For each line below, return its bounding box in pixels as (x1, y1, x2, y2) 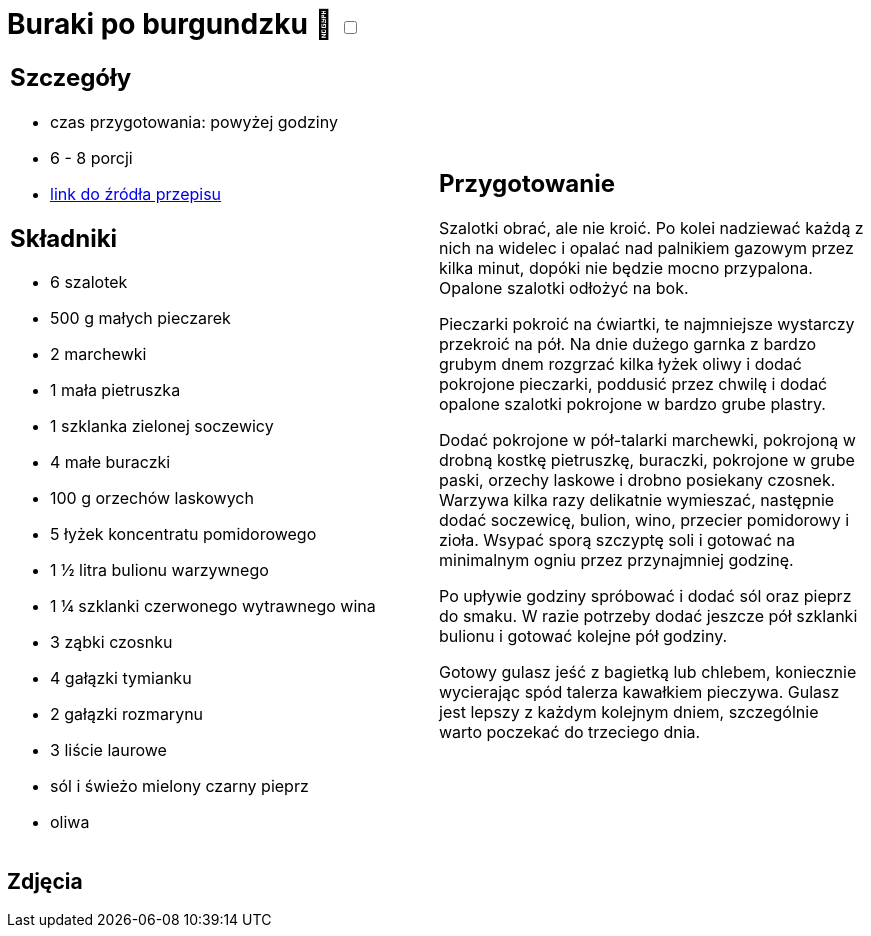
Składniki (10, 223, 118, 253)
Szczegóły (10, 62, 132, 92)
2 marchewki (50, 344, 147, 365)
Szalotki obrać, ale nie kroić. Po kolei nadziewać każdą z (439, 218, 864, 239)
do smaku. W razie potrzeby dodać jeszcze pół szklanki (439, 606, 858, 627)
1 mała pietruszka (50, 380, 181, 401)
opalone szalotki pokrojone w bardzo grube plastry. (439, 394, 826, 415)
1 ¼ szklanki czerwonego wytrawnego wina (50, 596, 376, 617)
